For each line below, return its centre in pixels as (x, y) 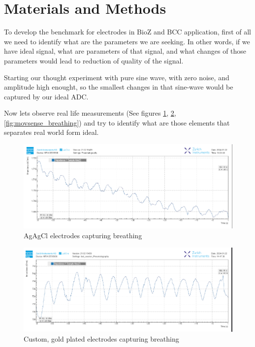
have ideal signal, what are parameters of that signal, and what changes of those (125, 51)
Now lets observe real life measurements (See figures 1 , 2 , (90, 113)
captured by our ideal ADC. (46, 96)
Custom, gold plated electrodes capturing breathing (101, 338)
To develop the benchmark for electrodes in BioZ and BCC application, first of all (127, 32)
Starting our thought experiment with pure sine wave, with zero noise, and (117, 77)
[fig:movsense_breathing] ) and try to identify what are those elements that (117, 122)
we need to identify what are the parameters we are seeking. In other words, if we (127, 41)
